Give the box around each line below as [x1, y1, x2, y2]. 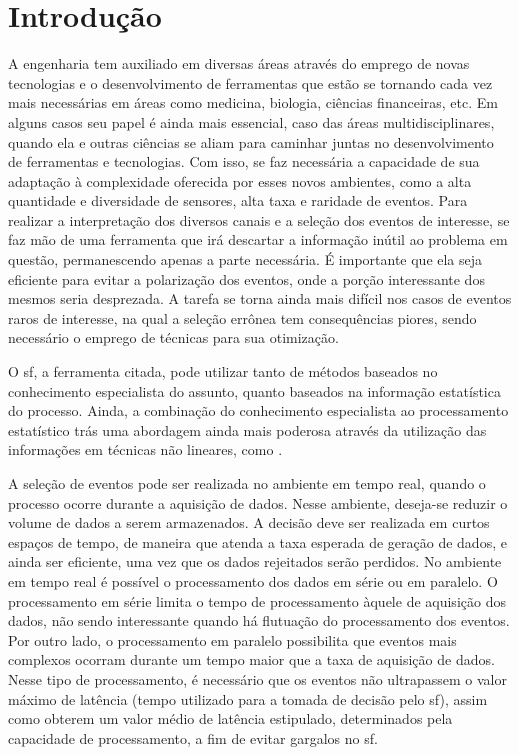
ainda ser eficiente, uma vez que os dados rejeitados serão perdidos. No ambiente [8, 551, 502, 572]
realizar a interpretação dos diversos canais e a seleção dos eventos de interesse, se [8, 209, 510, 230]
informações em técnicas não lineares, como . [8, 439, 283, 460]
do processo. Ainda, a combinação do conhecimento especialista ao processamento [8, 400, 509, 421]
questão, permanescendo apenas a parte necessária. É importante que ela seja [8, 249, 483, 270]
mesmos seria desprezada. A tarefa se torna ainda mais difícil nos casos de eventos [8, 288, 512, 309]
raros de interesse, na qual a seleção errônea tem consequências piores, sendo [8, 307, 477, 328]
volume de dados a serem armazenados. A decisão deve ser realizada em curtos [8, 512, 490, 533]
